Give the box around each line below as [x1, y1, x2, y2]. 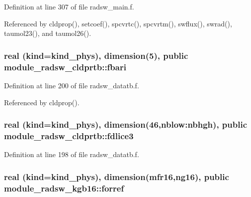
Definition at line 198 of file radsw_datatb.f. [4, 149, 139, 160]
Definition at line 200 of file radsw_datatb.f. [4, 80, 139, 90]
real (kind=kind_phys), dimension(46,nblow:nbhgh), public [4, 118, 248, 131]
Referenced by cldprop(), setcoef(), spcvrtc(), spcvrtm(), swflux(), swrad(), [4, 18, 232, 28]
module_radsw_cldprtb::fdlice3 [4, 129, 134, 142]
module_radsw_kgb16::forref [4, 182, 124, 194]
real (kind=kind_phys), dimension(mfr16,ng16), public [4, 170, 229, 183]
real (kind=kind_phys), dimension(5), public [4, 49, 188, 61]
